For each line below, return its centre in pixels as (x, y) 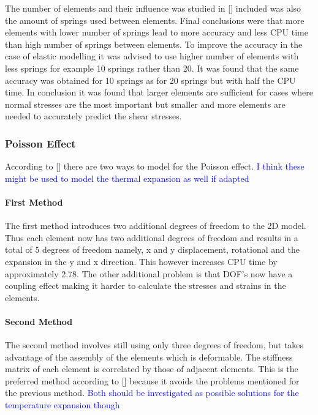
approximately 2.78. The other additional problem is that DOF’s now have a (149, 273)
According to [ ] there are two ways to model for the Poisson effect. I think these (155, 166)
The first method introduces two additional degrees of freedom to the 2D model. (156, 226)
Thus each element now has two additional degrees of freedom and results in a (152, 237)
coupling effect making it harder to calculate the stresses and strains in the (146, 286)
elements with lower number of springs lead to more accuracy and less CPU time (157, 32)
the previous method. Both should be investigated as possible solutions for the (152, 393)
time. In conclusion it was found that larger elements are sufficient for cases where (159, 92)
